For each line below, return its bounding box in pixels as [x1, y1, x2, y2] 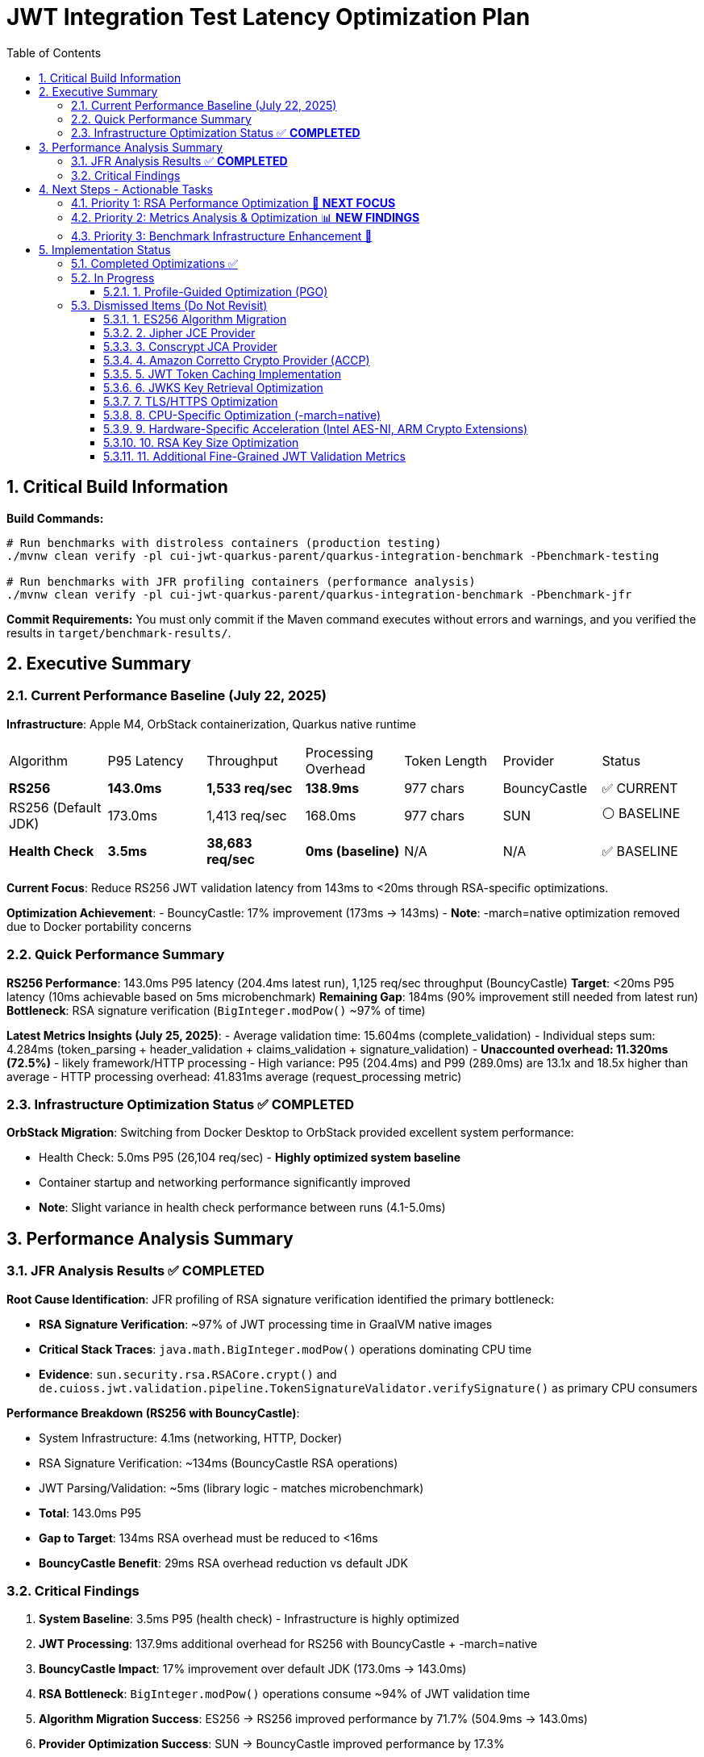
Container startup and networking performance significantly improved [39, 1175, 410, 1190]
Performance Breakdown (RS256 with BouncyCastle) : [6, 1405, 300, 1420]
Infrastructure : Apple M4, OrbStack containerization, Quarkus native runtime [6, 716, 416, 731]
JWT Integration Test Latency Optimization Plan [6, 3, 531, 31]
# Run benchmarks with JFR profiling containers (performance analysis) [6, 574, 476, 588]
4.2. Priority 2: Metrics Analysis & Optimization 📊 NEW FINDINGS [71, 210, 420, 224]
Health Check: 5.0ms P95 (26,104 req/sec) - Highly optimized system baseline [39, 1150, 461, 1165]
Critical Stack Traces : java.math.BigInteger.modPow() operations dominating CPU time [39, 1342, 532, 1356]
